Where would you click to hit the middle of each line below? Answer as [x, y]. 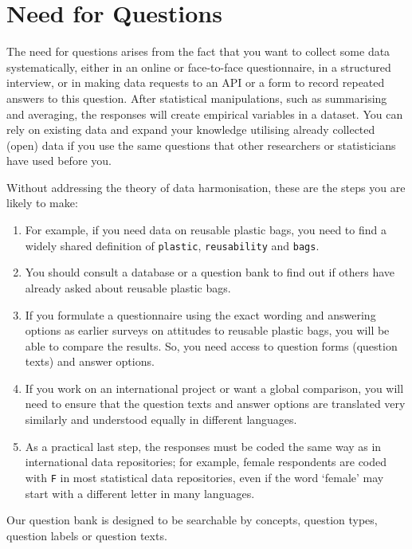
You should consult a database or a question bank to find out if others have [210, 272]
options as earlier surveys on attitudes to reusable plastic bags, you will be [207, 330]
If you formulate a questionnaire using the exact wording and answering [200, 314]
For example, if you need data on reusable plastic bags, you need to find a [206, 230]
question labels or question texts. [87, 535]
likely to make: [42, 203]
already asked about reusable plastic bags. [128, 287]
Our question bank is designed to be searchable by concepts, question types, [192, 520]
